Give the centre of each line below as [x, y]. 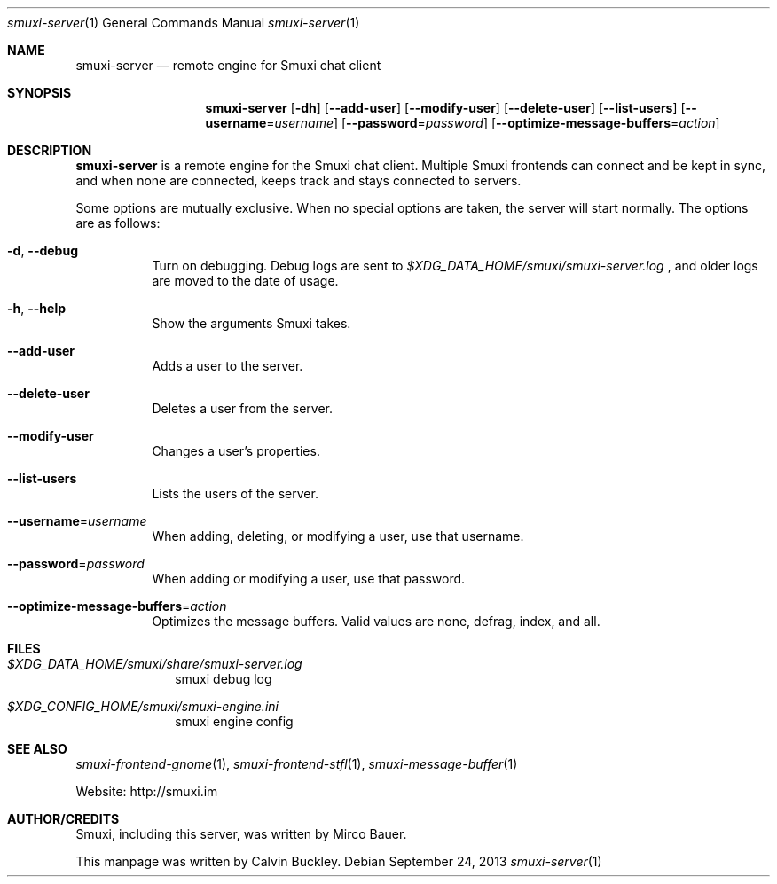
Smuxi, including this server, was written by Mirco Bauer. [241, 834]
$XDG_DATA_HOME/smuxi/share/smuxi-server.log [155, 664]
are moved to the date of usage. [245, 281]
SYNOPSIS [39, 93]
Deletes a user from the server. [242, 408]
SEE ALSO [37, 749]
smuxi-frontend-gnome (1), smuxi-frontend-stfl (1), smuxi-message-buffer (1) [297, 764]
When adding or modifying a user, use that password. [309, 579]
